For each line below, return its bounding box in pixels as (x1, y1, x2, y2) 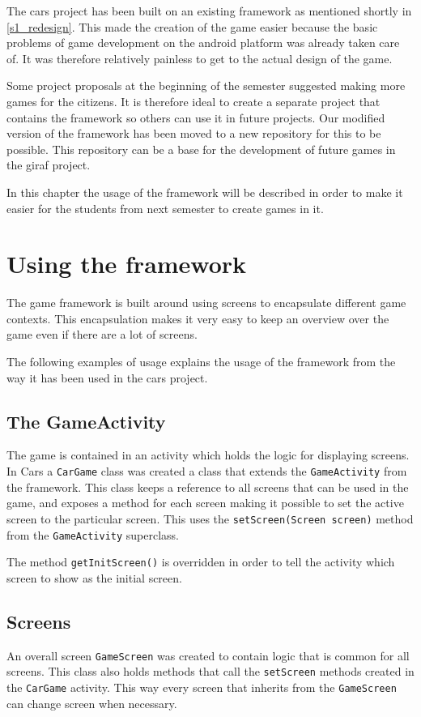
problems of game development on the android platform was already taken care (6, 34, 400, 51)
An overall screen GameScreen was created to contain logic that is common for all (6, 647, 410, 664)
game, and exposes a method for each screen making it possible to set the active (6, 494, 404, 511)
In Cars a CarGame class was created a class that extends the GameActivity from (6, 463, 407, 480)
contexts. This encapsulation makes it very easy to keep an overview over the (6, 309, 389, 326)
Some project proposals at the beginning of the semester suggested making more (6, 77, 406, 94)
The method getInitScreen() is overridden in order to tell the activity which (6, 553, 395, 570)
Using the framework (6, 247, 247, 280)
